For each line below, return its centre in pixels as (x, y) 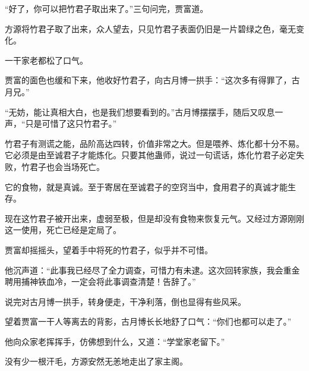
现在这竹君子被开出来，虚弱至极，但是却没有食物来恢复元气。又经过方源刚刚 (154, 218)
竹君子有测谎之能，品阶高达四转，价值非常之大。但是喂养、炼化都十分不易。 (154, 143)
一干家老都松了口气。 (46, 60)
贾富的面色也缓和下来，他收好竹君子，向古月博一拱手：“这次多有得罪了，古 (152, 80)
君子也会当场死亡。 (67, 166)
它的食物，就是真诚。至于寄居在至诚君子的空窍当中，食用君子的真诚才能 (146, 186)
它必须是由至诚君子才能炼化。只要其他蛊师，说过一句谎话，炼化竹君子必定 (150, 155)
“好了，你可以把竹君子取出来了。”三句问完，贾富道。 (107, 8)
